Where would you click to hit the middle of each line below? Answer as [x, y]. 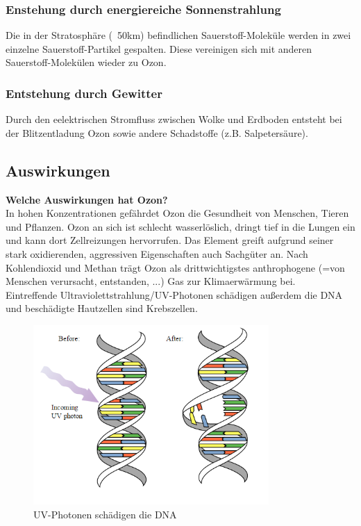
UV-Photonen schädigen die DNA [105, 515]
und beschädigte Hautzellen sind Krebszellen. [102, 308]
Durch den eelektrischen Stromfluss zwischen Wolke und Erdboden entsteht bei [174, 119]
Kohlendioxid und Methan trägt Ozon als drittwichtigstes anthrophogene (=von [175, 267]
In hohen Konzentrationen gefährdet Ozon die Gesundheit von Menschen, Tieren [177, 213]
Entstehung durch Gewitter [84, 93]
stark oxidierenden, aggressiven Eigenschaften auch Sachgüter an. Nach [157, 253]
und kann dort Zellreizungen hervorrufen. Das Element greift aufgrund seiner [170, 240]
